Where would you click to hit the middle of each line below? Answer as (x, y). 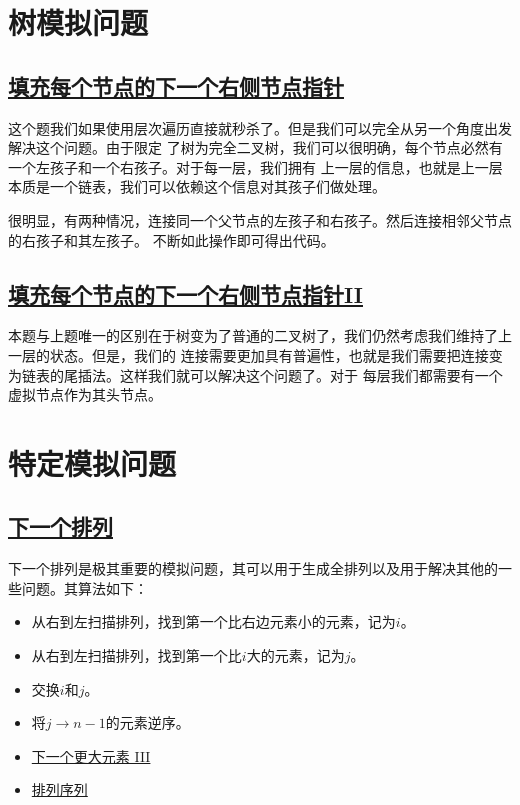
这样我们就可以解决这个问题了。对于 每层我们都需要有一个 (311, 374)
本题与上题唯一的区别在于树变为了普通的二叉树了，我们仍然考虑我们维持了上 (260, 335)
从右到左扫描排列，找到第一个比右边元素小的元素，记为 (213, 621)
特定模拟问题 (92, 462)
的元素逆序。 (147, 722)
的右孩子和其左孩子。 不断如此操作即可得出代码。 (171, 239)
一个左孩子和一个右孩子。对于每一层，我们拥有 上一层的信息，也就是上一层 (255, 166)
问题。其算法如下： (84, 587)
